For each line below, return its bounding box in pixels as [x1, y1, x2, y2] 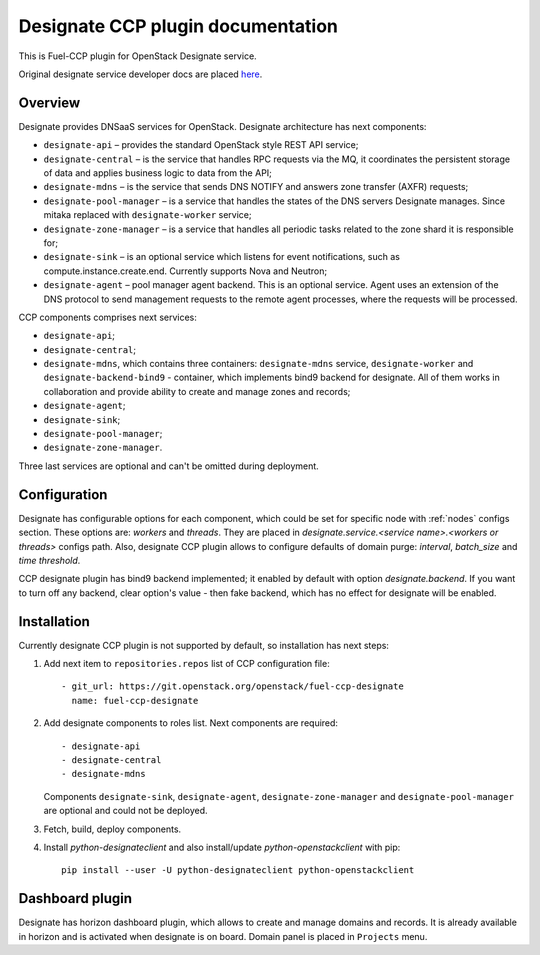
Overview [18, 94, 81, 111]
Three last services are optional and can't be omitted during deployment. [18, 460, 319, 472]
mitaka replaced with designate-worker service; [43, 209, 252, 221]
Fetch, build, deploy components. [43, 823, 182, 835]
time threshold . [18, 554, 81, 566]
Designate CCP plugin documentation [18, 15, 339, 37]
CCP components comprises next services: [18, 311, 197, 323]
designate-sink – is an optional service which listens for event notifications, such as [43, 251, 400, 263]
